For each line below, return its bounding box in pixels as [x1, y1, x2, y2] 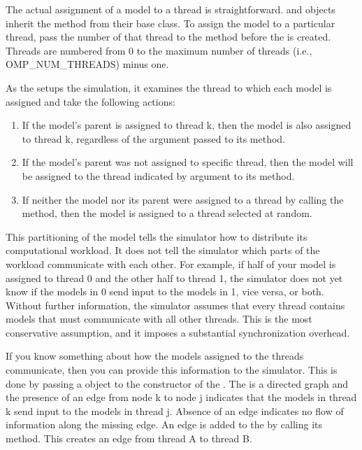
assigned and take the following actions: [6, 94, 175, 108]
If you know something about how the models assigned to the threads [6, 349, 304, 363]
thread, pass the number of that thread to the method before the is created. [6, 29, 331, 44]
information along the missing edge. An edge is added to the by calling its [6, 417, 323, 432]
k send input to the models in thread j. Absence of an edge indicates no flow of [6, 403, 344, 418]
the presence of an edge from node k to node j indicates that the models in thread [6, 390, 357, 405]
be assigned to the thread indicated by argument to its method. [22, 168, 295, 183]
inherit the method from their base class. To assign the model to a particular [6, 15, 335, 30]
